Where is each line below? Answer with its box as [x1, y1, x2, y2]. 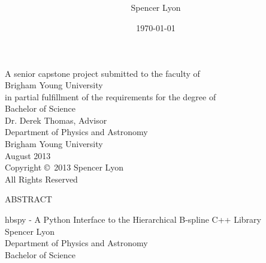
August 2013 [5, 149, 51, 162]
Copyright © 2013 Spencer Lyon [5, 161, 124, 174]
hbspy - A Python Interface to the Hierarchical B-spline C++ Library [5, 213, 261, 226]
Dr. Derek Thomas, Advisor [5, 113, 107, 126]
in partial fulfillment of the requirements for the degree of [5, 90, 216, 103]
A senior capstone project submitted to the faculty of [5, 67, 200, 79]
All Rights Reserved [5, 172, 78, 185]
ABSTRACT [5, 193, 52, 205]
